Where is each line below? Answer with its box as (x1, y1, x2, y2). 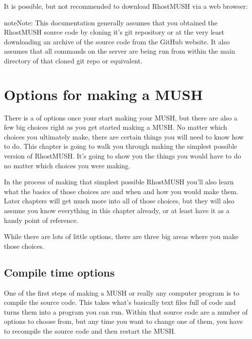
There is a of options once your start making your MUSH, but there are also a (4, 112, 238, 122)
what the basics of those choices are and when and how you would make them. (4, 186, 238, 196)
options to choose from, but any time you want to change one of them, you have (4, 316, 243, 326)
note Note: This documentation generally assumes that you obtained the (4, 17, 218, 27)
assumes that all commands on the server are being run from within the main (4, 46, 235, 56)
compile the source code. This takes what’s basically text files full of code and (4, 297, 236, 307)
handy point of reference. (4, 215, 78, 225)
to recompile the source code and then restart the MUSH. (4, 325, 176, 336)
